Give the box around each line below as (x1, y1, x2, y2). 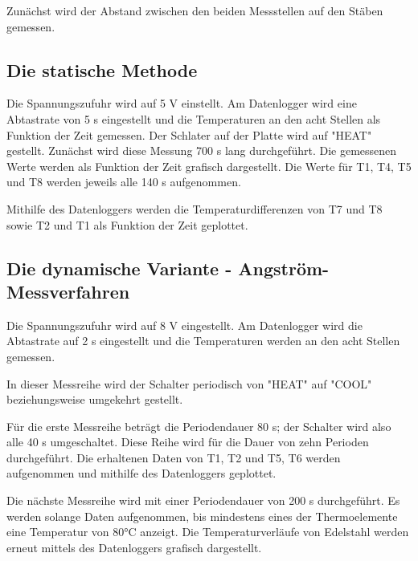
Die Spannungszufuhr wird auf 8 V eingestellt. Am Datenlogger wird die (6, 316, 363, 333)
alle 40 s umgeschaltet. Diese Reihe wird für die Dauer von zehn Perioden (6, 433, 369, 450)
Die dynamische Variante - (6, 255, 232, 280)
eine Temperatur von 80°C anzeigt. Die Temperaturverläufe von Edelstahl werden (6, 523, 409, 540)
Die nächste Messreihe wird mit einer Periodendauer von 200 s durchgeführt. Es (6, 492, 400, 509)
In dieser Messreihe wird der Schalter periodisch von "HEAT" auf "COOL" (6, 375, 372, 392)
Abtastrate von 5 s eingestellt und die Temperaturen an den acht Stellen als (6, 110, 381, 127)
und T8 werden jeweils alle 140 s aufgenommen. (6, 173, 241, 190)
